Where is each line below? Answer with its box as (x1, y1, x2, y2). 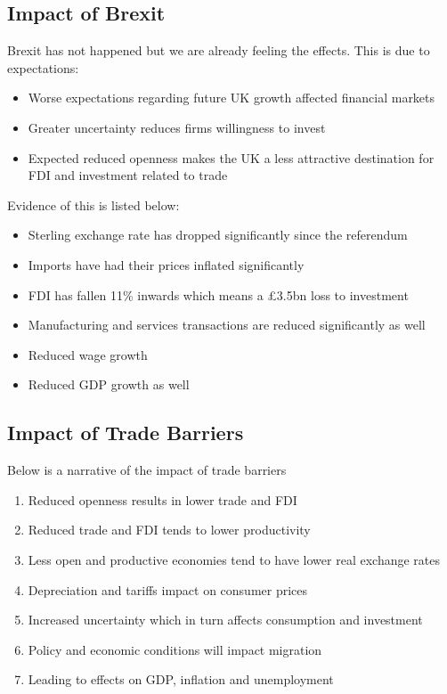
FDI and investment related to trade (28, 166, 228, 184)
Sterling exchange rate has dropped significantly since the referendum (28, 225, 408, 244)
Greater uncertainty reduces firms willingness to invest (28, 118, 326, 136)
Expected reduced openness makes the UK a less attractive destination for (28, 148, 435, 167)
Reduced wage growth (28, 345, 148, 363)
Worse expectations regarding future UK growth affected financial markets (28, 88, 435, 107)
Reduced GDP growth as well (28, 375, 190, 394)
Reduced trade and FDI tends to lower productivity (28, 520, 311, 539)
